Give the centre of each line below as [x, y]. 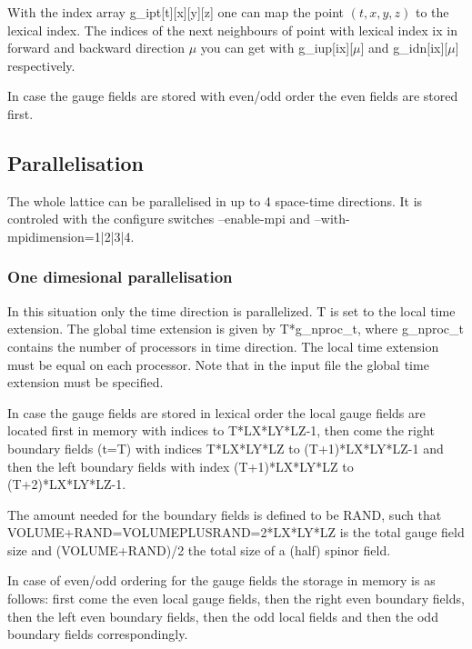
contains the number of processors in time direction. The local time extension [223, 346]
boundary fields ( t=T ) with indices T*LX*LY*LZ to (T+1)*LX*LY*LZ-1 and [226, 448]
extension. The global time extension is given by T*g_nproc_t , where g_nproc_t [236, 329]
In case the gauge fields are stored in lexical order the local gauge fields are [216, 412]
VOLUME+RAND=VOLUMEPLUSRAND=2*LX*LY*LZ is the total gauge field [236, 532]
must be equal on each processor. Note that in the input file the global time [218, 364]
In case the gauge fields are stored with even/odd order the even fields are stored [233, 96]
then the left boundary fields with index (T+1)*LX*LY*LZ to [181, 466]
